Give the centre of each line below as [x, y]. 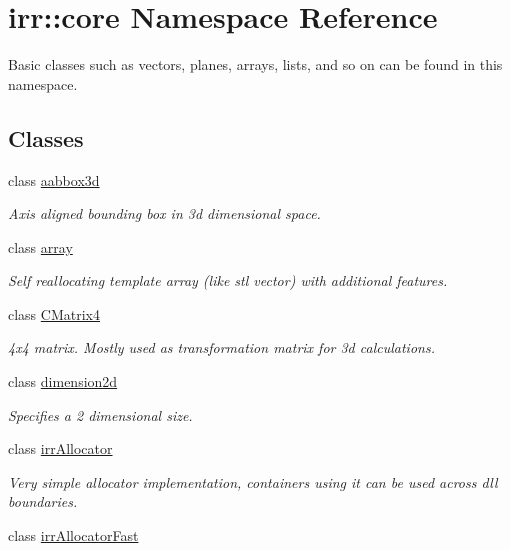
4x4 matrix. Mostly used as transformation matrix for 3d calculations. [221, 347]
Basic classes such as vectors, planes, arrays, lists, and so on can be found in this [255, 64]
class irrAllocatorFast [73, 535]
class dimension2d [63, 381]
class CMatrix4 [54, 313]
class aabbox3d [54, 179]
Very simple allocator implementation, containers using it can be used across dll [253, 481]
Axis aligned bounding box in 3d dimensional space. [164, 213]
